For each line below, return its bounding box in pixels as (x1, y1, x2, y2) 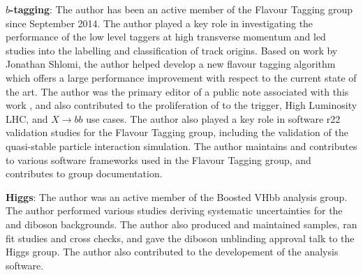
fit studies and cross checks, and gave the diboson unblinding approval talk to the (6, 230, 355, 245)
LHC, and (6, 111, 48, 126)
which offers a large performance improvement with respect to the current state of (6, 70, 357, 84)
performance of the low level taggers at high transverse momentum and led (6, 29, 326, 44)
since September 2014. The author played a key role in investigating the (6, 15, 313, 30)
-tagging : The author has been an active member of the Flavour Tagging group (10, 2, 353, 16)
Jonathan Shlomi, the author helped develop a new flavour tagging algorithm (6, 57, 336, 71)
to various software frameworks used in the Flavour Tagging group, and (6, 152, 311, 167)
